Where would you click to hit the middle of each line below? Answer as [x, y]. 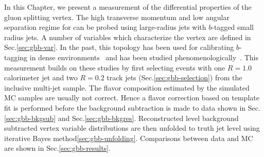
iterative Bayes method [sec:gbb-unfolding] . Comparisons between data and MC [129, 138]
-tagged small [233, 27]
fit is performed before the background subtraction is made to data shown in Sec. [132, 107]
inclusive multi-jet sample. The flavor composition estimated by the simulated [127, 87]
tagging [16, 57]
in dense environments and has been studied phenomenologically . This [144, 57]
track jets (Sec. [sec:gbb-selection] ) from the [174, 77]
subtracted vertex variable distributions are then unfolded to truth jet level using [132, 128]
